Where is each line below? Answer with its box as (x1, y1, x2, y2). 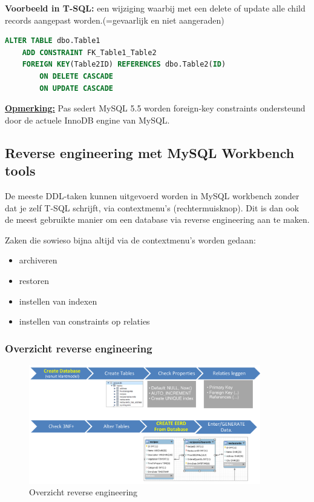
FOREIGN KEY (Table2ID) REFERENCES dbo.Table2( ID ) (22, 60, 226, 69)
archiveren (19, 254, 57, 266)
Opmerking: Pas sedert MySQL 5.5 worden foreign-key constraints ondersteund (5, 102, 306, 114)
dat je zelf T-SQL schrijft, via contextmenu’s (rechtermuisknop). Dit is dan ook (5, 201, 299, 214)
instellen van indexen (19, 294, 97, 307)
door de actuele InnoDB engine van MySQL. (5, 113, 170, 126)
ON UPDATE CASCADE (39, 84, 114, 93)
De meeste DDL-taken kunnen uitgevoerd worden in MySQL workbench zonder (5, 189, 299, 202)
